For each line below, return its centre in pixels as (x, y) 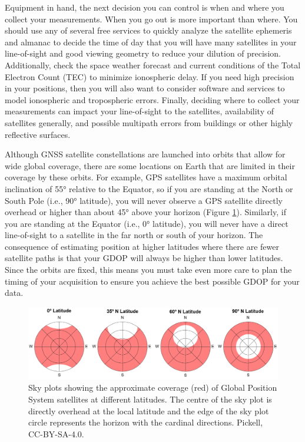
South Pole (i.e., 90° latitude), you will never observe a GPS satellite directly (144, 200)
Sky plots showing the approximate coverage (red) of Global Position (153, 387)
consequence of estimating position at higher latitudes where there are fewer (142, 246)
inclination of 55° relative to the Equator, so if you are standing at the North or (149, 188)
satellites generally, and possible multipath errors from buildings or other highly (149, 122)
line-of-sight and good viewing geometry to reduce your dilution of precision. (143, 53)
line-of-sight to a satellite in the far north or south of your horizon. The (134, 235)
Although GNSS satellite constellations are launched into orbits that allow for (145, 154)
